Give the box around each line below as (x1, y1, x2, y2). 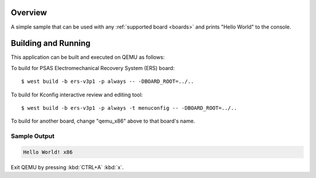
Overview (11, 8, 47, 18)
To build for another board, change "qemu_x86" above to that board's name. (11, 117, 195, 125)
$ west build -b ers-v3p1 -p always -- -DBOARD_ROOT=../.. (21, 78, 194, 85)
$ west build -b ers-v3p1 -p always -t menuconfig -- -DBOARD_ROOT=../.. (21, 104, 238, 111)
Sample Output (11, 132, 55, 140)
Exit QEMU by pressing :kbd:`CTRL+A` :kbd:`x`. (11, 163, 124, 170)
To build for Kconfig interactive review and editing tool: (11, 91, 143, 98)
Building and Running (11, 39, 91, 48)
